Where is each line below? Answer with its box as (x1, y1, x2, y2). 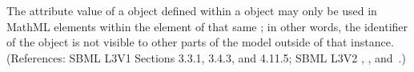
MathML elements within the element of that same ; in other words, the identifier (6, 18, 408, 34)
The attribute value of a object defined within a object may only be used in (6, 2, 377, 18)
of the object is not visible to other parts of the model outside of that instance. (6, 34, 394, 50)
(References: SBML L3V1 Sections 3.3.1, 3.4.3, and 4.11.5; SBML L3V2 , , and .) (6, 49, 406, 66)
